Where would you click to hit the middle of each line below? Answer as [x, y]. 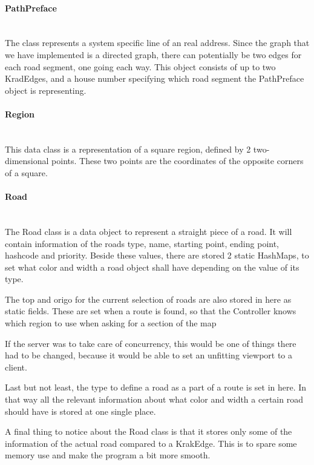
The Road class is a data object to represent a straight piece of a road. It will [149, 231]
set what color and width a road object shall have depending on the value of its [152, 267]
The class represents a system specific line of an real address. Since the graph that [157, 43]
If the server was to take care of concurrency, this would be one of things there [151, 343]
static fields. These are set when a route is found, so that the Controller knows [151, 311]
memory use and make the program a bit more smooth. [108, 455]
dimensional [27, 161]
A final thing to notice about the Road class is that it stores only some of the [149, 431]
